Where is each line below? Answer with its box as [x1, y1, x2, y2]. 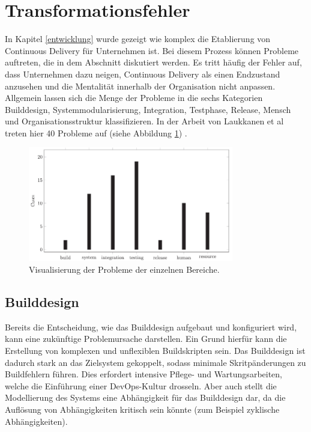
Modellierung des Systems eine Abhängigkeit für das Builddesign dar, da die [5, 391, 286, 404]
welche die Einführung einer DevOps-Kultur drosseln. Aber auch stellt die [5, 379, 277, 392]
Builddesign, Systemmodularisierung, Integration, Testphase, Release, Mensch [5, 103, 291, 115]
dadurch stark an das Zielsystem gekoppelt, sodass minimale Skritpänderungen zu [5, 356, 306, 368]
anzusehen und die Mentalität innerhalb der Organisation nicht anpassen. [5, 79, 276, 92]
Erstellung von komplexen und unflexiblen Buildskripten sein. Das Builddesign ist [5, 344, 306, 357]
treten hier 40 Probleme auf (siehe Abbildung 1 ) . [5, 126, 187, 139]
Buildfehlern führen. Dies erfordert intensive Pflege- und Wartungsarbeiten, [5, 368, 282, 380]
